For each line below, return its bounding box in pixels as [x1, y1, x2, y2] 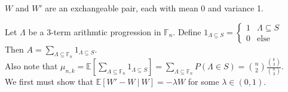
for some [188, 75, 219, 88]
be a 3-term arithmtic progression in [28, 25, 161, 38]
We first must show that [5, 75, 94, 88]
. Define [173, 25, 201, 38]
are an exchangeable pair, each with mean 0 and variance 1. [45, 2, 264, 14]
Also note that [5, 60, 58, 72]
